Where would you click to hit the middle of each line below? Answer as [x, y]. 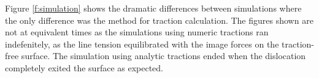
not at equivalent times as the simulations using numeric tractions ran [137, 32]
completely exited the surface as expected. [84, 67]
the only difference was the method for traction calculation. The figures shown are [159, 20]
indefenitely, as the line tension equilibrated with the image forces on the [142, 44]
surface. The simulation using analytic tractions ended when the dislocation [163, 56]
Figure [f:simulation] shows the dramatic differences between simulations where [153, 8]
